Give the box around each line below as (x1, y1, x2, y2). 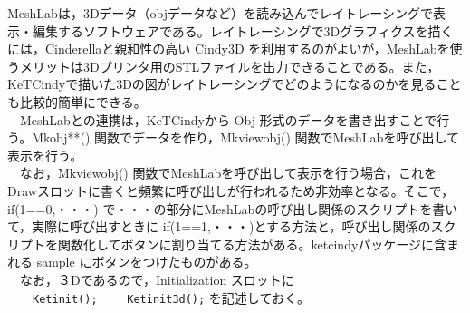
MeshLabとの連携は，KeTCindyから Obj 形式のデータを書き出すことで (19, 110, 437, 129)
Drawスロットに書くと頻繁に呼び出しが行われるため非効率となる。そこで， (7, 181, 455, 200)
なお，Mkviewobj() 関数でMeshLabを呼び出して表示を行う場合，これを (19, 163, 436, 182)
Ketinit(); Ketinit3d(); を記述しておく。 (33, 288, 310, 307)
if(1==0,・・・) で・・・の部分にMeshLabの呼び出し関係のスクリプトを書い (7, 199, 458, 218)
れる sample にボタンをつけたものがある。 (7, 252, 257, 271)
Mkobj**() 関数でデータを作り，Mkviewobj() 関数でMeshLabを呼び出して (32, 128, 459, 147)
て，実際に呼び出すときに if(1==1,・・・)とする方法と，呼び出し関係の (7, 217, 431, 236)
